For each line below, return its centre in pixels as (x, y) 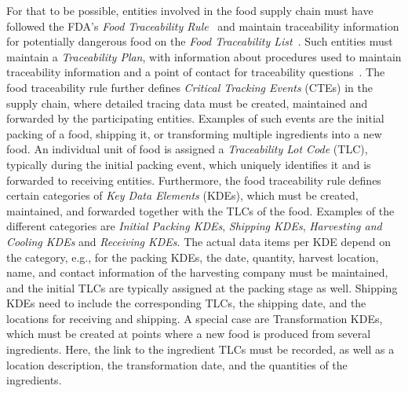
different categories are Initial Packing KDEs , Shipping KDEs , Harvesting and (194, 226)
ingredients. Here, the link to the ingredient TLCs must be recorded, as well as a (200, 349)
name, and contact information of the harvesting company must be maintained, (197, 272)
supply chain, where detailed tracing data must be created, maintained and (187, 103)
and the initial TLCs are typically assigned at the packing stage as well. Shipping (202, 287)
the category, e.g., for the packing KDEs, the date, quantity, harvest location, (193, 257)
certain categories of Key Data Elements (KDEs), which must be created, (182, 195)
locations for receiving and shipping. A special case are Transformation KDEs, (195, 318)
